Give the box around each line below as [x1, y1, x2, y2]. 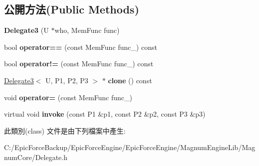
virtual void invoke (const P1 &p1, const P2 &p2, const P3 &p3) [4, 109, 206, 119]
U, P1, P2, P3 [45, 75, 88, 85]
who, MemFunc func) [54, 25, 120, 35]
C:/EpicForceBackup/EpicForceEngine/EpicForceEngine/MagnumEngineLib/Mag [4, 142, 256, 153]
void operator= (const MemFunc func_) [4, 92, 132, 102]
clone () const [108, 75, 152, 85]
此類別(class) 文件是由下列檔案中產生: [4, 125, 126, 136]
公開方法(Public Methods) [4, 1, 139, 17]
